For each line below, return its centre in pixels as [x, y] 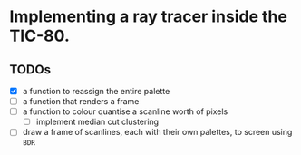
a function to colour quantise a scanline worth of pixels [125, 111]
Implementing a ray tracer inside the [149, 17]
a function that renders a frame [81, 102]
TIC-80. [39, 36]
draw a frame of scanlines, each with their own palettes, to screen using [157, 132]
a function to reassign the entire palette [96, 91]
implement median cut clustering [97, 122]
